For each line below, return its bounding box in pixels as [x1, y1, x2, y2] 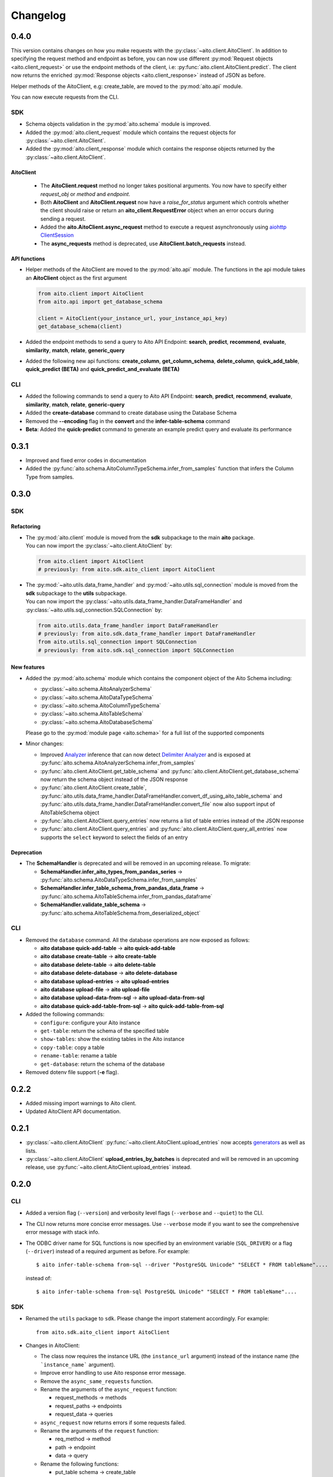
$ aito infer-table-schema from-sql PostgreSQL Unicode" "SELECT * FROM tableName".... [36, 1289, 298, 1295]
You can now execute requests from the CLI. [11, 93, 119, 100]
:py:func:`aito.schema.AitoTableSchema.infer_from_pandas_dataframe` [40, 893, 213, 900]
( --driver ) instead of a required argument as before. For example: [25, 1248, 190, 1255]
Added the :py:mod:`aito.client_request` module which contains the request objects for [25, 129, 236, 136]
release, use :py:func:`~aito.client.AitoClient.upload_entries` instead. [25, 1164, 192, 1171]
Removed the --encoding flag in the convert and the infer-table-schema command [25, 417, 230, 425]
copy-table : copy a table [40, 1043, 105, 1051]
